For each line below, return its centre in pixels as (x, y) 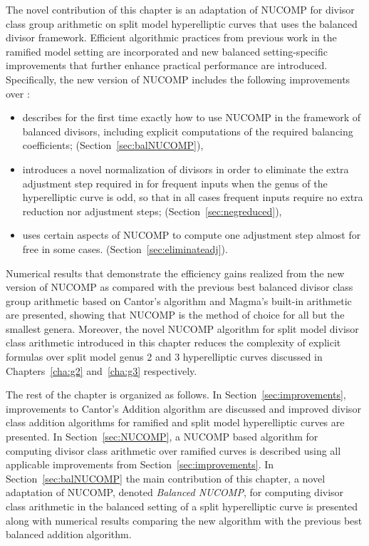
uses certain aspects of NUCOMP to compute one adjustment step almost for (192, 235)
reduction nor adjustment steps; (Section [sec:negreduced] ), (152, 211)
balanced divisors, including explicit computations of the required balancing (188, 131)
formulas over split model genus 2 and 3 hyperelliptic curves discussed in (164, 357)
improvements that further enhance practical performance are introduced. (167, 65)
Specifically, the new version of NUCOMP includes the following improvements (178, 79)
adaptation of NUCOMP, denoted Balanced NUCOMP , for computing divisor (175, 492)
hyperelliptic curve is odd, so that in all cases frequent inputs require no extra (193, 197)
